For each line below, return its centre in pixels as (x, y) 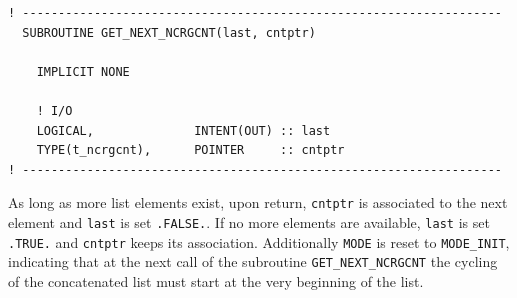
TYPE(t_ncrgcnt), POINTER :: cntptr (190, 150)
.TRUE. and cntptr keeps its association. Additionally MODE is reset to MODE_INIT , (259, 241)
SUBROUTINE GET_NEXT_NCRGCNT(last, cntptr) (169, 32)
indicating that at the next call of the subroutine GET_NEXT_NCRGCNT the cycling (253, 261)
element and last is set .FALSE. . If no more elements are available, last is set (249, 222)
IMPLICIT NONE (83, 71)
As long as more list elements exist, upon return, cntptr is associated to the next (258, 202)
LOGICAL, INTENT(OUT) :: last (183, 130)
